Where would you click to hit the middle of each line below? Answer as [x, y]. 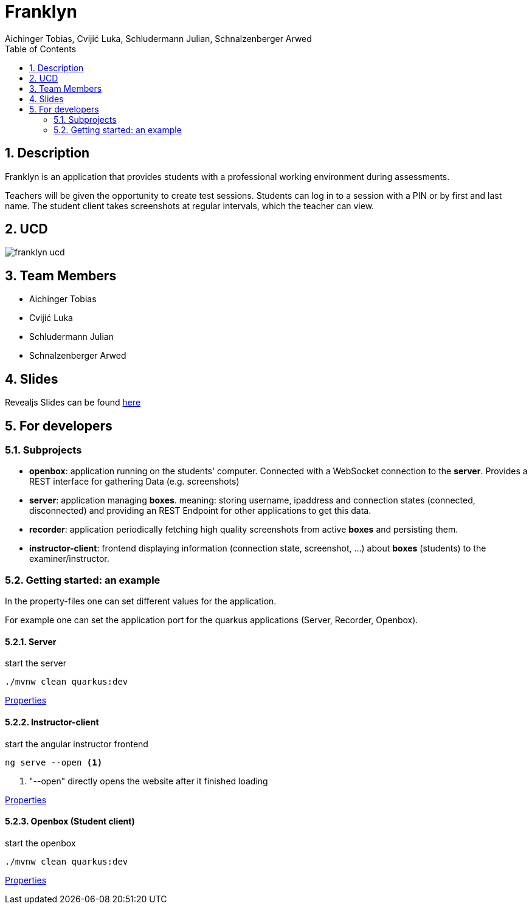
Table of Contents [41, 49]
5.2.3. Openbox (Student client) [70, 821]
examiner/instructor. [69, 559]
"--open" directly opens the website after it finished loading [149, 781]
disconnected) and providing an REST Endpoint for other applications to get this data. [200, 511]
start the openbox [40, 843]
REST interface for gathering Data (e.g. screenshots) [134, 482]
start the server [36, 663]
